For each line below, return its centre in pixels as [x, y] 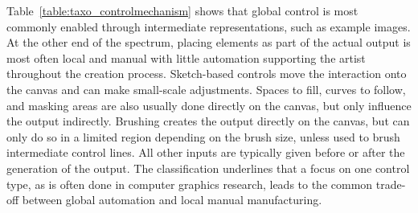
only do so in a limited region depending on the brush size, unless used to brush [203, 136]
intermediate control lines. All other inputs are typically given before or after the [206, 152]
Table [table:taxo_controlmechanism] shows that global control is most [182, 10]
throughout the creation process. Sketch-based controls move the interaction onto [207, 74]
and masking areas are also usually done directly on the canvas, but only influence [209, 105]
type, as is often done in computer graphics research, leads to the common [190, 184]
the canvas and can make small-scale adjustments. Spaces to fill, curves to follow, [206, 89]
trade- [391, 184]
